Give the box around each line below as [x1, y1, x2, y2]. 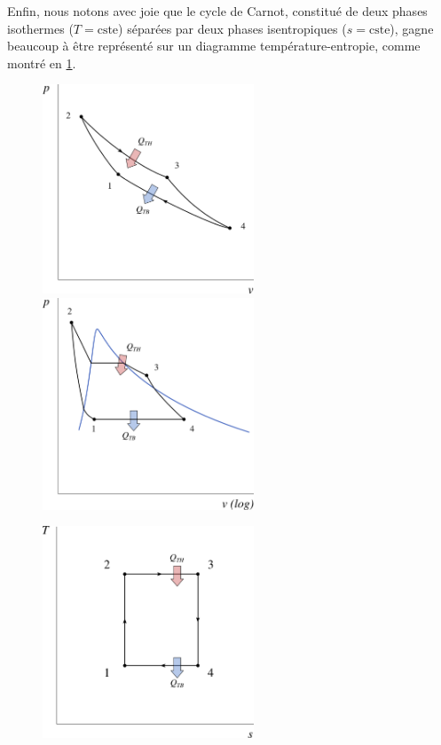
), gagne [390, 19, 434, 37]
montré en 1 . [7, 53, 76, 72]
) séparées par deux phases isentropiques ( [118, 19, 347, 37]
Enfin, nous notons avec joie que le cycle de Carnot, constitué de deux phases [7, 2, 428, 20]
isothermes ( [7, 19, 74, 37]
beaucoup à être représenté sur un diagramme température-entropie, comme [7, 36, 421, 55]
